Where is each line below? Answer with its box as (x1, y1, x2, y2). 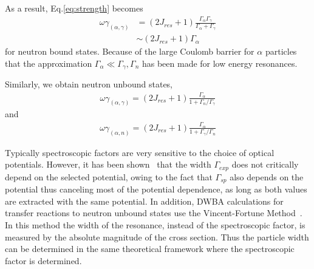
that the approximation (5, 56, 92, 69)
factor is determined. (5, 254, 82, 267)
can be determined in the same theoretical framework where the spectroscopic (5, 242, 295, 255)
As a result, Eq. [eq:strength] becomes (5, 2, 143, 14)
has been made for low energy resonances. (142, 56, 298, 69)
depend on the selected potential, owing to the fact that (5, 170, 213, 183)
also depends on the (230, 170, 304, 183)
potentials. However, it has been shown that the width (5, 158, 211, 171)
